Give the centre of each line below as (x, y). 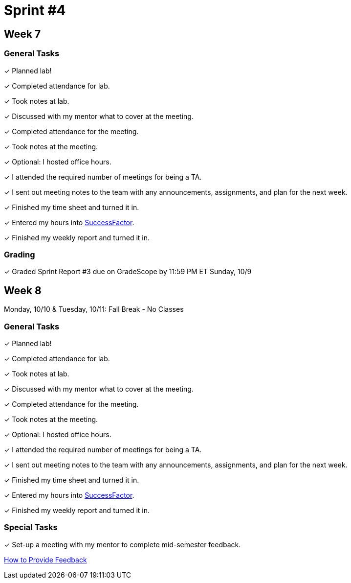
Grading (20, 254)
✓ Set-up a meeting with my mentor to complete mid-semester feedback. (122, 544)
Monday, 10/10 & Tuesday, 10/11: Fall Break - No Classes (94, 309)
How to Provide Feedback (45, 560)
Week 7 (22, 34)
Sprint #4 (35, 10)
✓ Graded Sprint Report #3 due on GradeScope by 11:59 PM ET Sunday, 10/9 (128, 272)
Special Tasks (31, 527)
